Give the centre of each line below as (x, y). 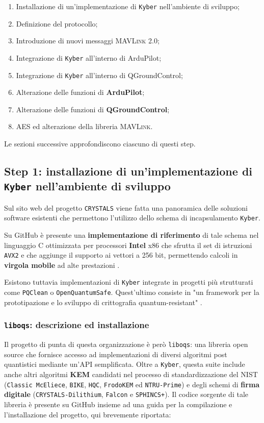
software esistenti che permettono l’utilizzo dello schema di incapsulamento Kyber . (132, 218)
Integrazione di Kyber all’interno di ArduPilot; (89, 57)
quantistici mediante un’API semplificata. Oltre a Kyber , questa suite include (125, 364)
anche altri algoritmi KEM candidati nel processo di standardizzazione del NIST (131, 374)
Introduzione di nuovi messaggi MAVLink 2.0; (88, 41)
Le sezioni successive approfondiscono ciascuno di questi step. (100, 143)
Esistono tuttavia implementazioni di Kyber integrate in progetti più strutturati (129, 282)
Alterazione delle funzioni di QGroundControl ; (93, 109)
